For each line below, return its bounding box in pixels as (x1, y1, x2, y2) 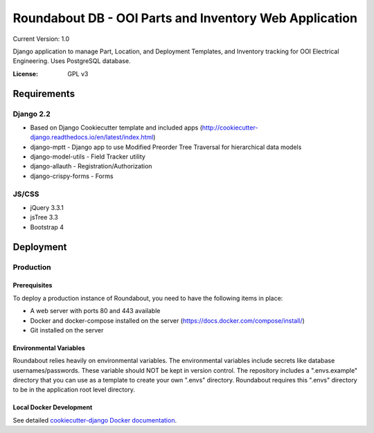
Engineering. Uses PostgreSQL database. (12, 57, 131, 65)
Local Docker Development (12, 403, 93, 412)
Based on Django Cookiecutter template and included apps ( (30, 123, 203, 132)
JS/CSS (12, 189, 39, 199)
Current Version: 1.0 (12, 35, 69, 43)
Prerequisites (12, 281, 53, 290)
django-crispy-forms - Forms (30, 172, 114, 180)
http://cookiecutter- (202, 123, 258, 132)
